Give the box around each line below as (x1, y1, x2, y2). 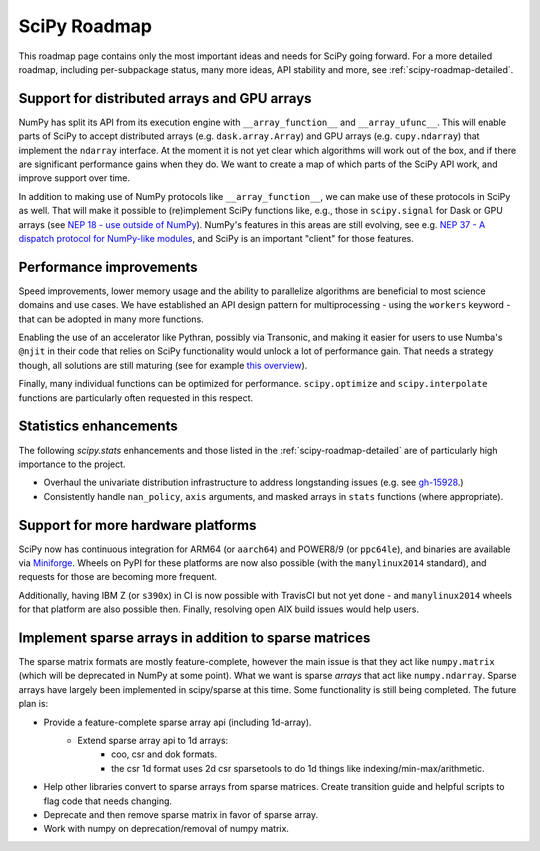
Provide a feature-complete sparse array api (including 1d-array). (43, 716, 312, 728)
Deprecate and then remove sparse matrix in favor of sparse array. (43, 808, 319, 820)
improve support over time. (18, 172, 130, 184)
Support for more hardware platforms (18, 516, 257, 534)
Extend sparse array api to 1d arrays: (77, 735, 229, 747)
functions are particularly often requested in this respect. (18, 391, 254, 404)
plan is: (18, 698, 49, 710)
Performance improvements (18, 258, 199, 275)
